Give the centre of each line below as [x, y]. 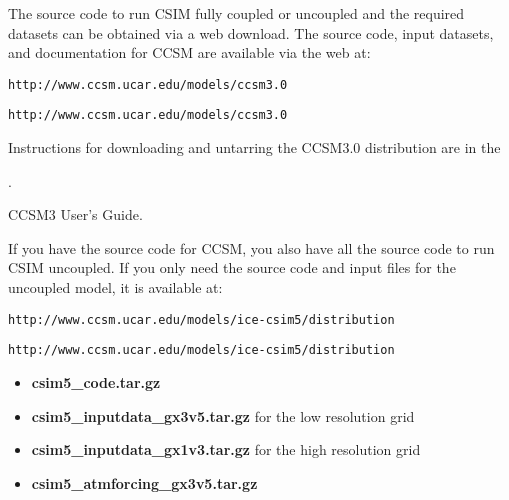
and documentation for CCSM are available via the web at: [189, 52]
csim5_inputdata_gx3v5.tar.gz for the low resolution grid [223, 415]
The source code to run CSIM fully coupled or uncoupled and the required [236, 13]
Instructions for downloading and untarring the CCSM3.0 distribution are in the [254, 147]
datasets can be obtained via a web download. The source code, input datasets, [251, 32]
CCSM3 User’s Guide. [75, 214]
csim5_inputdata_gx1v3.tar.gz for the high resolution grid [226, 449]
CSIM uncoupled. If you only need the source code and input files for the [232, 267]
